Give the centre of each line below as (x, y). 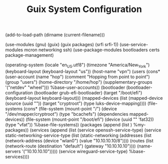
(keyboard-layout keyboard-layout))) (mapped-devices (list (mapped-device (84, 98)
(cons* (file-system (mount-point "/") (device (70, 108)
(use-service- (134, 45)
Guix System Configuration (84, 9)
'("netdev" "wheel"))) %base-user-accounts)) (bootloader (65, 87)
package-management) (30, 55)
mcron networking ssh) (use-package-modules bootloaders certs (92, 50)
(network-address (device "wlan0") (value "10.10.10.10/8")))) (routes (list (79, 140)
